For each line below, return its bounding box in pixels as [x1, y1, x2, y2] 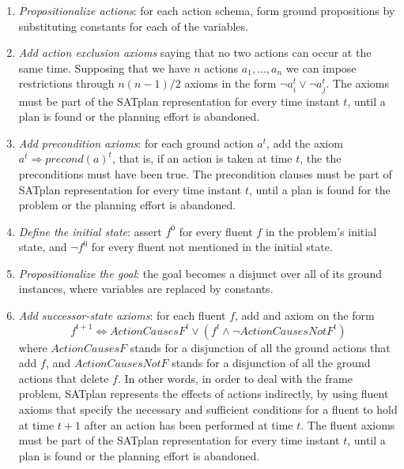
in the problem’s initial [265, 223, 377, 239]
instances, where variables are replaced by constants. [18, 280, 274, 297]
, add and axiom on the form [235, 307, 375, 324]
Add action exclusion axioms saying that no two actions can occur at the [18, 44, 372, 61]
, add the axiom [266, 134, 343, 151]
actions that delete [18, 370, 109, 386]
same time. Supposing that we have [18, 59, 191, 76]
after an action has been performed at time [84, 416, 293, 433]
